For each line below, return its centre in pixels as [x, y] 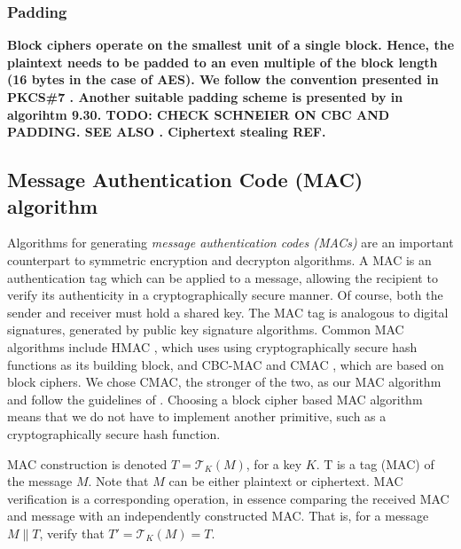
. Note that [118, 481]
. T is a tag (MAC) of [375, 463]
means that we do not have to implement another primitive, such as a [197, 416]
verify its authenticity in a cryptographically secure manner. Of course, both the [225, 295]
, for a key [274, 463]
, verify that [72, 533]
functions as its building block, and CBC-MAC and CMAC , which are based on [226, 364]
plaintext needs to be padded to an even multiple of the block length [223, 62]
